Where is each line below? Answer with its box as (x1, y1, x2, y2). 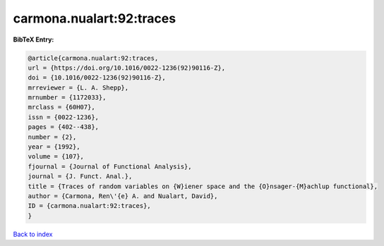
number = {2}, (28, 133, 77, 141)
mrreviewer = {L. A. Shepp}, (28, 83, 129, 92)
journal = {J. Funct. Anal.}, (28, 173, 133, 180)
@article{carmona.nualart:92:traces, (28, 54, 159, 62)
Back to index (13, 230, 53, 238)
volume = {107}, (28, 152, 85, 161)
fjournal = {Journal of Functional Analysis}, (28, 162, 192, 171)
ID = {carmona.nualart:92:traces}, (28, 202, 151, 210)
